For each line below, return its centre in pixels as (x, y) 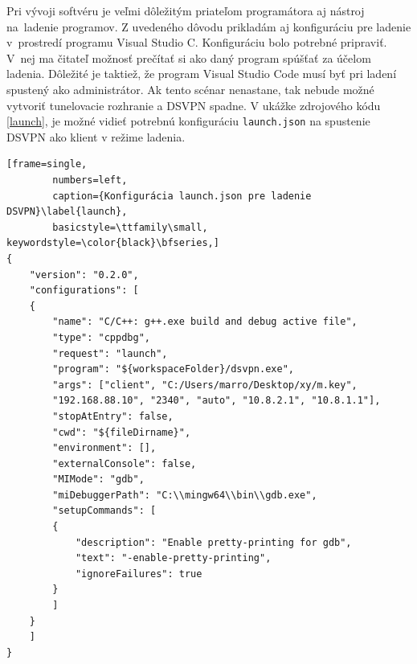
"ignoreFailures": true (139, 574)
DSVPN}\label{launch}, (67, 212)
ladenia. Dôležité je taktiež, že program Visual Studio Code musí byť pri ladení (202, 74)
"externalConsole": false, (125, 463)
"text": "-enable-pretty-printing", (173, 558)
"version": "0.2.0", (84, 275)
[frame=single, (47, 164)
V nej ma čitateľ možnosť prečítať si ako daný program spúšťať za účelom (189, 57)
